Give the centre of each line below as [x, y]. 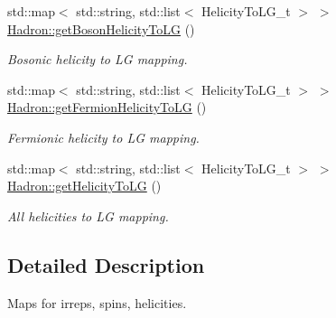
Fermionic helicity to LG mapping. [103, 137]
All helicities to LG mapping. [88, 215]
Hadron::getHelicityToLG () [84, 186]
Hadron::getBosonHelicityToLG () [101, 28]
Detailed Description [106, 264]
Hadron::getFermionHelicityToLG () [107, 107]
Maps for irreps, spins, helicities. [97, 302]
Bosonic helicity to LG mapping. [98, 59]
